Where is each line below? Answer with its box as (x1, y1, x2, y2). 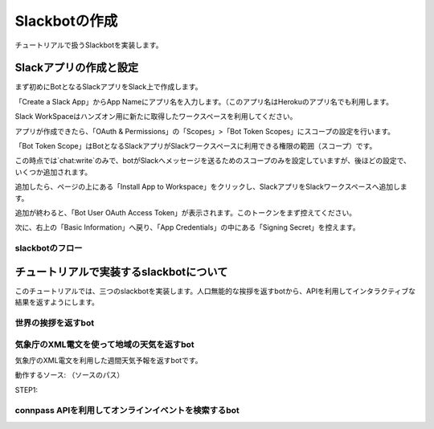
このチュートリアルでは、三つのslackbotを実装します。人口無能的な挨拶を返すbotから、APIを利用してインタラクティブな (14, 286, 416, 296)
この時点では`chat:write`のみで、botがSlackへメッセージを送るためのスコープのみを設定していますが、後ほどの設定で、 (14, 156, 411, 165)
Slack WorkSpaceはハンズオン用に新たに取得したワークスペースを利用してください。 (14, 112, 297, 121)
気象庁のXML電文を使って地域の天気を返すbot (14, 338, 194, 349)
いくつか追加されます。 (14, 167, 92, 177)
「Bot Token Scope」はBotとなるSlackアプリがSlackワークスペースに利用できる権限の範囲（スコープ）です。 (14, 141, 377, 151)
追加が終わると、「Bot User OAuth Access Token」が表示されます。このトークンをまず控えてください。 (14, 207, 357, 217)
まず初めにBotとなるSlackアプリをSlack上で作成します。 (14, 82, 203, 92)
